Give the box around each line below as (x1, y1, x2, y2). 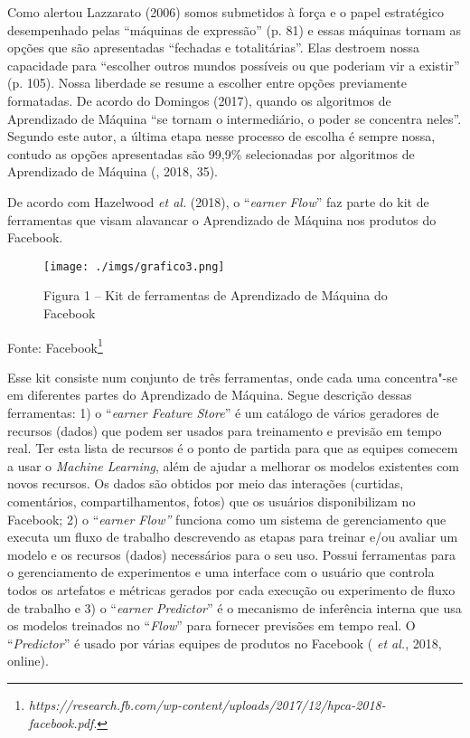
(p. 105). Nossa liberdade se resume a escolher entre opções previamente (7, 73, 407, 92)
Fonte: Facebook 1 (7, 335, 103, 356)
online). (7, 651, 49, 670)
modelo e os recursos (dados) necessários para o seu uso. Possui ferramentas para (7, 544, 456, 563)
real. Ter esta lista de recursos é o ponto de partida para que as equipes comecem (7, 439, 458, 458)
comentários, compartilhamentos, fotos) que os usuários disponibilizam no (7, 491, 416, 510)
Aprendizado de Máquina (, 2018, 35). (7, 162, 219, 181)
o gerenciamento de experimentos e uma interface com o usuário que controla (7, 563, 435, 582)
